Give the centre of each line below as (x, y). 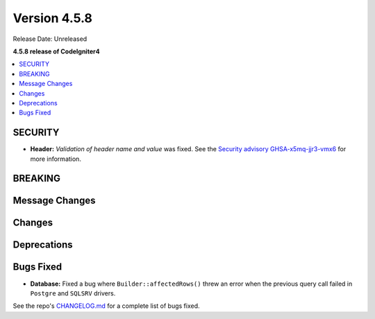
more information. (56, 159)
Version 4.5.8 (53, 18)
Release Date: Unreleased (50, 39)
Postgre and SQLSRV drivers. (73, 293)
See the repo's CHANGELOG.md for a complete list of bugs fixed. (107, 306)
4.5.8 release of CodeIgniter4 (56, 51)
